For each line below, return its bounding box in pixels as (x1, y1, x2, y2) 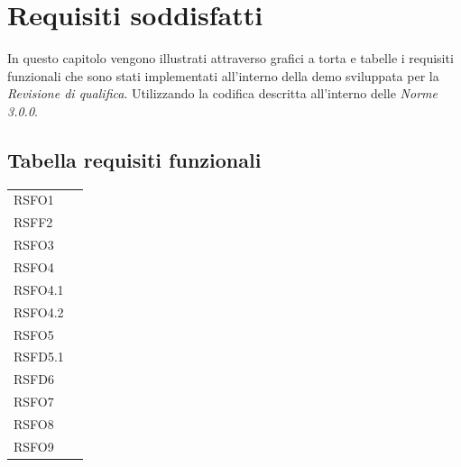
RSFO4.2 (14, 302, 64, 321)
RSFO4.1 (14, 279, 64, 298)
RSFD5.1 (14, 347, 64, 366)
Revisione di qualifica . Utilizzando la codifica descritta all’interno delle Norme (7, 84, 438, 103)
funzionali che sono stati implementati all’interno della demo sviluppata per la (7, 66, 439, 85)
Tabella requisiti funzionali (7, 145, 262, 173)
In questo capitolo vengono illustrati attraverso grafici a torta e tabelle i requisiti (7, 49, 454, 68)
